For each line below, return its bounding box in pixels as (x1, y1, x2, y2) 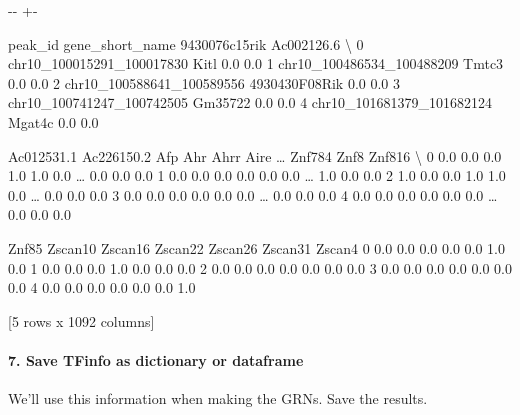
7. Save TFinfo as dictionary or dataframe (8, 349, 304, 370)
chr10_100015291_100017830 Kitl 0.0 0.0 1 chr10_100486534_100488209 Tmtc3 (8, 53, 504, 74)
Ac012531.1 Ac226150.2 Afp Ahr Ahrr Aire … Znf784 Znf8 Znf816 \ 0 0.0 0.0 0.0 (8, 145, 502, 166)
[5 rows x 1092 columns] (8, 310, 155, 331)
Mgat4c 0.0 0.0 (8, 111, 99, 132)
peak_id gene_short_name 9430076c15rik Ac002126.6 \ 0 (8, 33, 364, 54)
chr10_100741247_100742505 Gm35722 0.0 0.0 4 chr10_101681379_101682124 (8, 92, 492, 113)
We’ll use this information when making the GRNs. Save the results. (8, 388, 428, 409)
